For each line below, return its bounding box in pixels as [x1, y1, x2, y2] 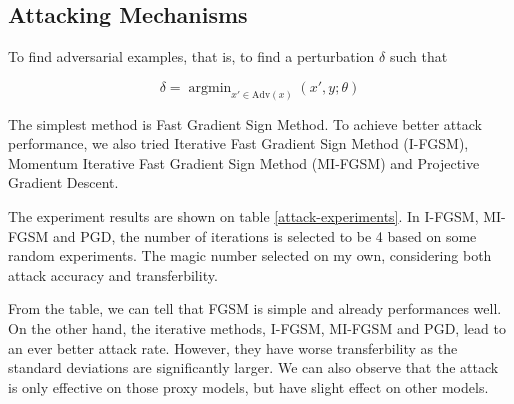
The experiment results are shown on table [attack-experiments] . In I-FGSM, [8, 206, 479, 227]
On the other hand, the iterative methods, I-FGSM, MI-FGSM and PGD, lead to [8, 318, 506, 338]
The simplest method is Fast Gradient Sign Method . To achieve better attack [8, 113, 482, 134]
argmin [188, 80, 232, 95]
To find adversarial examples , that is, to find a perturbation [8, 46, 375, 67]
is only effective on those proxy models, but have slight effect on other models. [8, 376, 489, 397]
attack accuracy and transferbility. [8, 264, 218, 285]
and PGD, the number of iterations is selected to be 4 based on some [53, 225, 477, 246]
